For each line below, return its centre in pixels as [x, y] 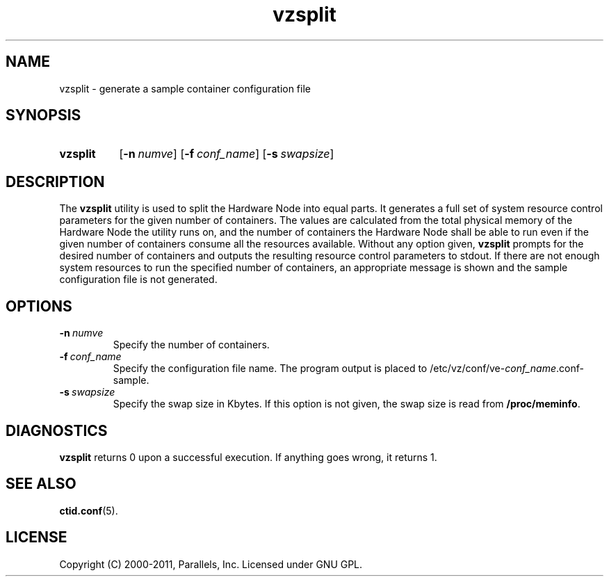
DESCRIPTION [55, 181]
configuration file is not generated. [138, 280]
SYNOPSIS [43, 115]
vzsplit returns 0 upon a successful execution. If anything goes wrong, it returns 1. [248, 457]
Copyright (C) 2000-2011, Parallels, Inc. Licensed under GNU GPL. [211, 564]
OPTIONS [39, 306]
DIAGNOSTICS [57, 430]
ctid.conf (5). [89, 510]
